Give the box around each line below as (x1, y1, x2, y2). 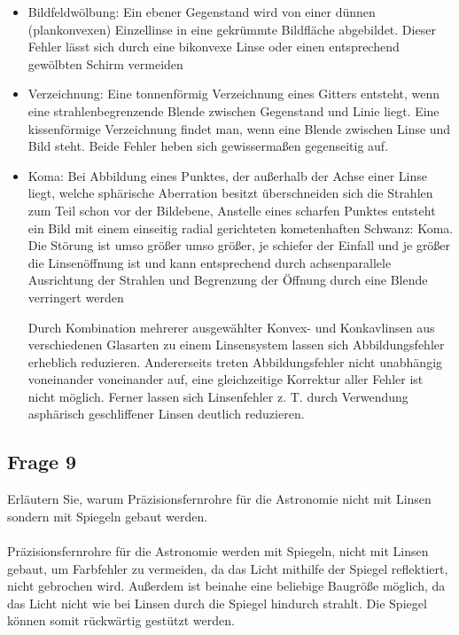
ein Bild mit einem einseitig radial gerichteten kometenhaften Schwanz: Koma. (27, 218, 454, 237)
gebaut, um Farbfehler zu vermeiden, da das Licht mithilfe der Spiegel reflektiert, (7, 559, 448, 577)
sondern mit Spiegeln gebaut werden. (7, 506, 208, 525)
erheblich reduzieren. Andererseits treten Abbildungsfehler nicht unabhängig (27, 352, 443, 371)
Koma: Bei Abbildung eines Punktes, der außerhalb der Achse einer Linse (27, 166, 428, 184)
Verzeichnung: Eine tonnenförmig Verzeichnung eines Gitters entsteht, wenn (27, 84, 440, 103)
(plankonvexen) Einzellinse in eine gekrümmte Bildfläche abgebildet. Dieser (27, 20, 436, 38)
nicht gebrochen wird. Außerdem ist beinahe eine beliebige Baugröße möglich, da (7, 576, 446, 595)
